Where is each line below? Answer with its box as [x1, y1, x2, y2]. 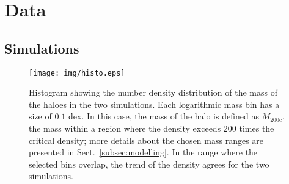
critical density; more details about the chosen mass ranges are [29, 133, 264, 146]
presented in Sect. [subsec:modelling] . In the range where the [29, 146, 258, 158]
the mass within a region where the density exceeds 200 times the [29, 122, 274, 135]
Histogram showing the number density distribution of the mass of [29, 86, 277, 99]
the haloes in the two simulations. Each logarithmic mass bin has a [29, 97, 280, 110]
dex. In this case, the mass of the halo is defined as [68, 110, 259, 122]
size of [29, 110, 52, 122]
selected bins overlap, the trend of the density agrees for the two [29, 157, 269, 170]
